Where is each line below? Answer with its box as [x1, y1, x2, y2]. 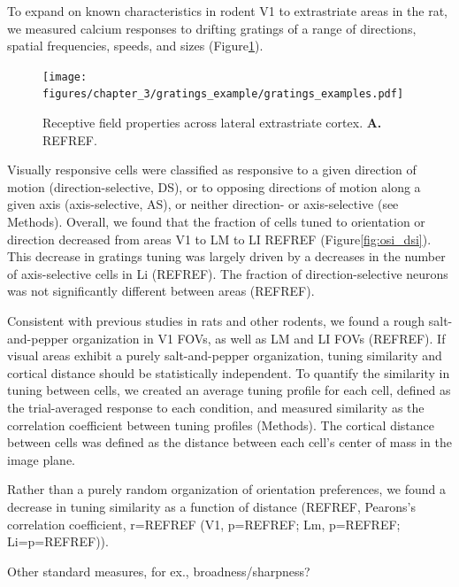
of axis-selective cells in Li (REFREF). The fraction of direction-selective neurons [7, 264, 448, 282]
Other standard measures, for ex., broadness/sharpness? [7, 561, 310, 580]
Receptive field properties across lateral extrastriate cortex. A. [42, 113, 382, 132]
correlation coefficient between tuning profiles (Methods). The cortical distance [7, 415, 434, 434]
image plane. [7, 450, 75, 468]
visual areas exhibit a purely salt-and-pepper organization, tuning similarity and [7, 346, 442, 365]
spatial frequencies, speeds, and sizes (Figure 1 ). [7, 36, 264, 55]
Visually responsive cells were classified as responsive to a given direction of [7, 160, 417, 179]
